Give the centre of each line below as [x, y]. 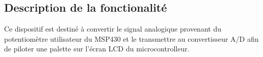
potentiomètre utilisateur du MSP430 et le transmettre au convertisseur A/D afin [131, 38]
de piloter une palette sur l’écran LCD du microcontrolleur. [97, 49]
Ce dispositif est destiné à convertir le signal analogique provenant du [113, 29]
